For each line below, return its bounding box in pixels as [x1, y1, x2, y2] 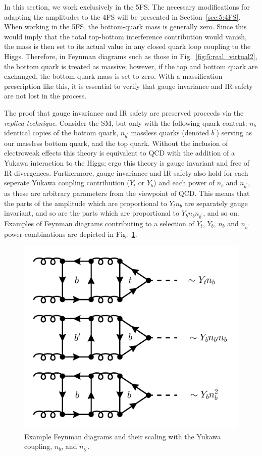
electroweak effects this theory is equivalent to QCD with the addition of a [4, 147, 235, 158]
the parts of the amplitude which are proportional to [4, 197, 167, 208]
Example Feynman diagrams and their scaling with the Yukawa [24, 431, 221, 441]
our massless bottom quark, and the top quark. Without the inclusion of [4, 137, 228, 148]
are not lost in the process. [4, 90, 87, 101]
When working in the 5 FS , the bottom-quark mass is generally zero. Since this [4, 21, 247, 32]
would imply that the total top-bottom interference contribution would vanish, [4, 31, 247, 41]
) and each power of [153, 177, 215, 188]
